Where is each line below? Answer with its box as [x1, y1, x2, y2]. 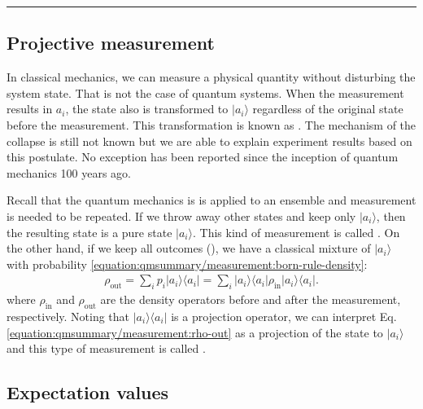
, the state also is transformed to [65, 100, 229, 117]
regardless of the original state [252, 100, 403, 117]
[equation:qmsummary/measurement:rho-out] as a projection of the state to [7, 323, 383, 341]
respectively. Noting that [7, 307, 130, 324]
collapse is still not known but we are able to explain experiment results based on [7, 132, 412, 149]
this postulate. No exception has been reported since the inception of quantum [7, 148, 399, 165]
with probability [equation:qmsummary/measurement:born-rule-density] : [7, 255, 368, 272]
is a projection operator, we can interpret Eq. [171, 307, 397, 324]
